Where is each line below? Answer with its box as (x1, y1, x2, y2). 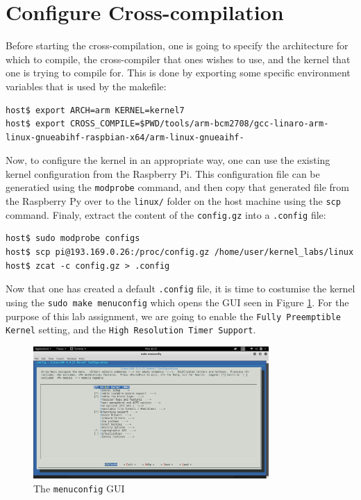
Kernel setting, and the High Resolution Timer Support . (6, 322, 256, 337)
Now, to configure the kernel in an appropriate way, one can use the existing (6, 153, 330, 167)
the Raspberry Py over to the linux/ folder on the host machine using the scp (6, 194, 341, 208)
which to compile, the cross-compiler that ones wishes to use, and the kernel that (6, 51, 351, 66)
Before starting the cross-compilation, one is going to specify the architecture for (6, 38, 349, 53)
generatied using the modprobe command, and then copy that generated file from (6, 180, 349, 194)
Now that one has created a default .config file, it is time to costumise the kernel (6, 281, 355, 296)
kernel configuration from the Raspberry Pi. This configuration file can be (6, 166, 320, 181)
